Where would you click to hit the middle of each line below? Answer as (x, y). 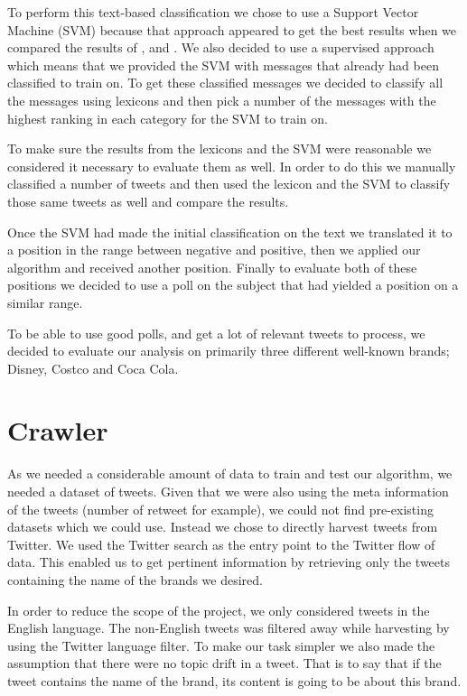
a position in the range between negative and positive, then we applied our (214, 250)
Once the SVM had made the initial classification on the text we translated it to (230, 232)
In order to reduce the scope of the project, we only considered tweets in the (219, 610)
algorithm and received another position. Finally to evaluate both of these (212, 267)
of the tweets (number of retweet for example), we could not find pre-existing (220, 509)
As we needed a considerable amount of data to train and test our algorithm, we (230, 473)
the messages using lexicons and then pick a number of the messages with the (222, 100)
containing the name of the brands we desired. (135, 579)
